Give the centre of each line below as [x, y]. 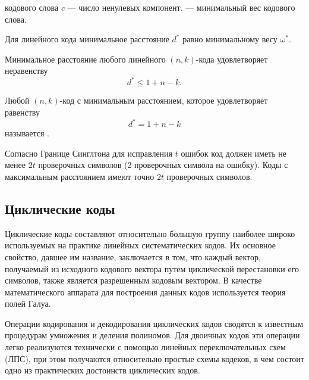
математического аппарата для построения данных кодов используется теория [145, 292]
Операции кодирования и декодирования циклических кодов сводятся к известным [154, 323]
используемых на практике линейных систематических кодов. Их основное [140, 245]
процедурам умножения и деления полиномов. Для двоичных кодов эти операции [152, 335]
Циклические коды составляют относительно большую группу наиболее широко [150, 233]
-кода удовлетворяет [232, 59]
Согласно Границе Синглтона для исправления [89, 153]
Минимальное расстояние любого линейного [85, 59]
